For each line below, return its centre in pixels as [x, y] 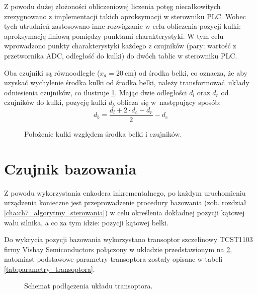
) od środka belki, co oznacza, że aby [190, 72]
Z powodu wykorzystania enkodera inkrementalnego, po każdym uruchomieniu [125, 192]
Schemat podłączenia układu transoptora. [89, 286]
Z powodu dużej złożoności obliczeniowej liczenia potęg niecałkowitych [112, 6]
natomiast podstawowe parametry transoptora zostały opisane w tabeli [113, 259]
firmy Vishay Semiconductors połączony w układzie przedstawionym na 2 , [118, 249]
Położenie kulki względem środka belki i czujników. [103, 134]
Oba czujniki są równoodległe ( [52, 72]
